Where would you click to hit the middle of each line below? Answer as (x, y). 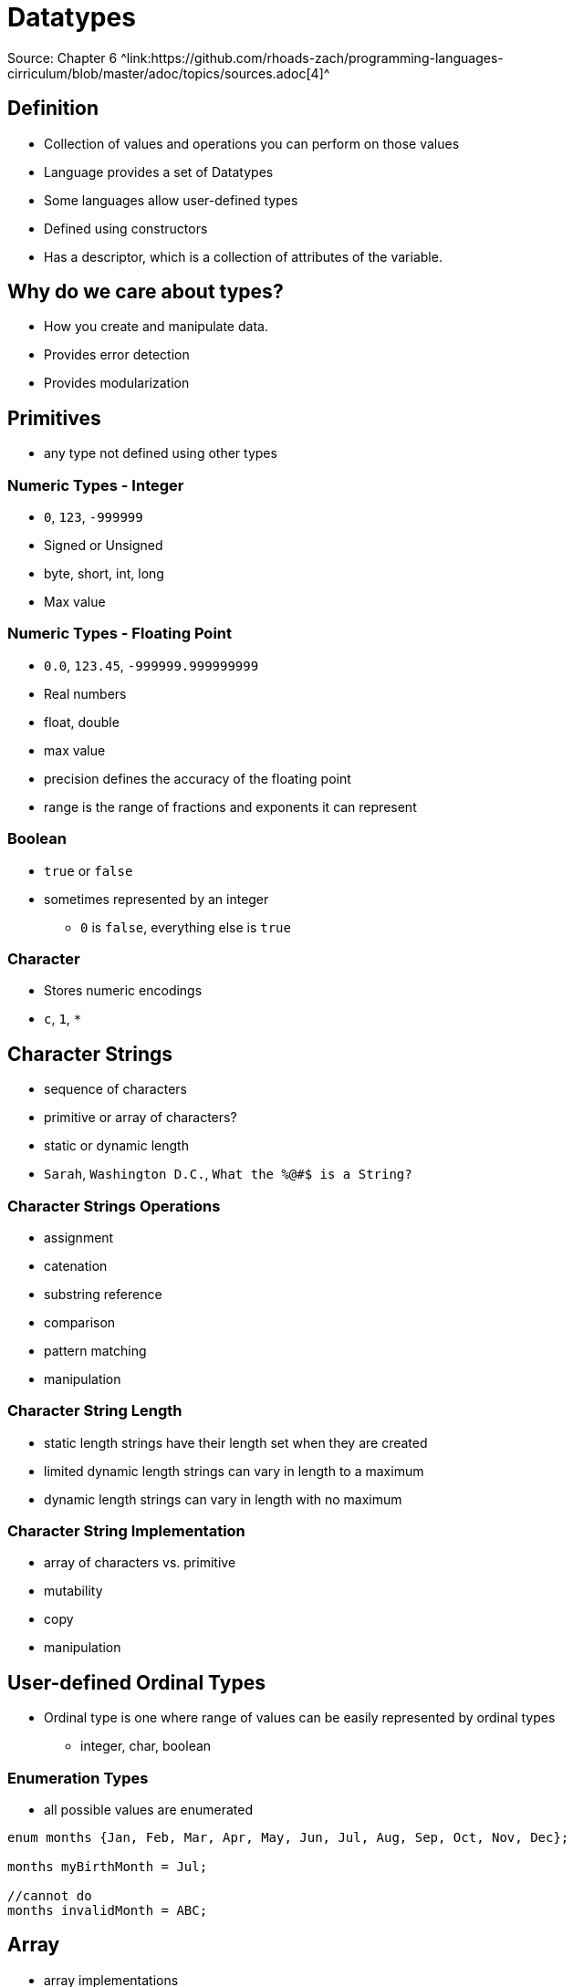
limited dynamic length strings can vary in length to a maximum (234, 1471)
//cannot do (50, 1895)
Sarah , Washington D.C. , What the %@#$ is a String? (228, 1174)
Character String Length (95, 1411)
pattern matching (95, 1350)
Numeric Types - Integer (96, 485)
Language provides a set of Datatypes (159, 172)
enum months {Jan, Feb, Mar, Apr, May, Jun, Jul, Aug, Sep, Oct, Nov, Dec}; (288, 1837)
